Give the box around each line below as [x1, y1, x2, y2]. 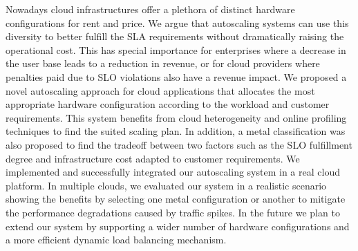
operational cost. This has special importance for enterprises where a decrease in [6, 42, 346, 57]
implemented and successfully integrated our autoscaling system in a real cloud [6, 165, 340, 179]
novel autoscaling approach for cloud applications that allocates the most [6, 83, 315, 97]
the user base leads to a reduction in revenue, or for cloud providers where [6, 56, 320, 71]
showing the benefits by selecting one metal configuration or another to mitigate [6, 192, 346, 206]
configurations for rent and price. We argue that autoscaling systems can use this [6, 15, 349, 30]
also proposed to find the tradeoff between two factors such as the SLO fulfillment [6, 137, 352, 151]
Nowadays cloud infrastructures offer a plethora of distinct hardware [6, 2, 295, 16]
